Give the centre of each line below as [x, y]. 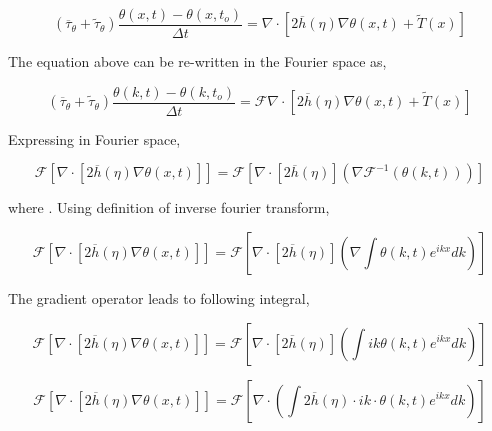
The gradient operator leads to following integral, [159, 297]
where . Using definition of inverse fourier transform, [169, 207]
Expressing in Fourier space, [94, 138]
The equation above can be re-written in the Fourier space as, [197, 61]
